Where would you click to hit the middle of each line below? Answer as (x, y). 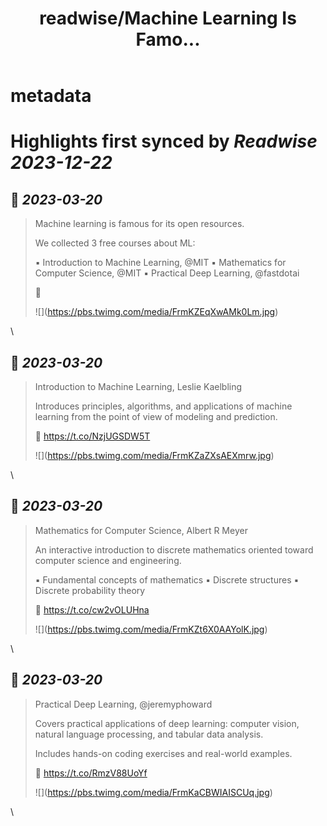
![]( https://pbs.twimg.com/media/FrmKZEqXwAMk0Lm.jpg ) (156, 312)
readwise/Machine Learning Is (168, 18)
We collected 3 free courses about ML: (115, 243)
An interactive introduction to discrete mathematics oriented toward (174, 549)
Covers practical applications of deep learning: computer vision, (167, 723)
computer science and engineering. (108, 560)
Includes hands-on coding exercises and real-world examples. (163, 753)
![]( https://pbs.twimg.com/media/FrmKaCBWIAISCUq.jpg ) (153, 792)
